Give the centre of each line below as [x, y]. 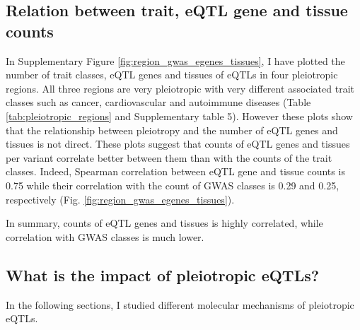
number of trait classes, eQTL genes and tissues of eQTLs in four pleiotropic [172, 75]
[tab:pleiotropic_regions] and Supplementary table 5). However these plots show [179, 116]
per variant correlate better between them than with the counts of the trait [169, 157]
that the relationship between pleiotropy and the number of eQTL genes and [172, 130]
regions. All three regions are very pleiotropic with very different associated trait [180, 88]
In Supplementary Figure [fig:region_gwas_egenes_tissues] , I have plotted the [175, 60]
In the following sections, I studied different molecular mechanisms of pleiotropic [180, 304]
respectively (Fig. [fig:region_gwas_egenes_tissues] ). [120, 199]
